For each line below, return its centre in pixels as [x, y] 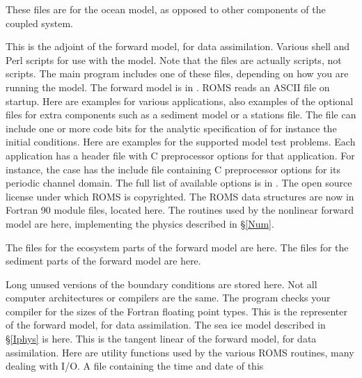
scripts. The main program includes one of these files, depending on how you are [177, 73]
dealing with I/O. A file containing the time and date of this [135, 366]
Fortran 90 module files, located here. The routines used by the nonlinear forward [180, 210]
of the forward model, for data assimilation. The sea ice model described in [166, 325]
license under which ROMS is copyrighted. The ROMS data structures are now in [180, 196]
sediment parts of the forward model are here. [103, 261]
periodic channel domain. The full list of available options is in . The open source [179, 183]
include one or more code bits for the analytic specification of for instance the [171, 128]
